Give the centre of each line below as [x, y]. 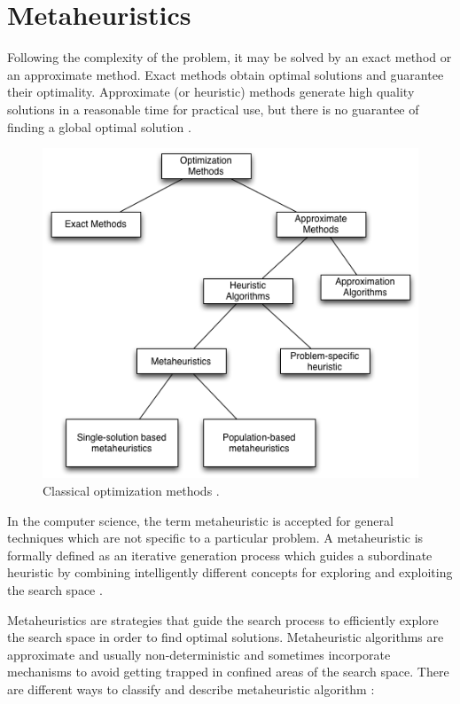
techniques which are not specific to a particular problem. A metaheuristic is [215, 538]
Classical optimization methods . [131, 490]
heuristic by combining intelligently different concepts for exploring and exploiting [230, 572]
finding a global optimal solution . [99, 126]
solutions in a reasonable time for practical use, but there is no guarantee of [213, 109]
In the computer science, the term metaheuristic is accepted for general [200, 520]
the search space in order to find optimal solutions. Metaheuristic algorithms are [226, 637]
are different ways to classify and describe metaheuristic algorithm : [191, 688]
